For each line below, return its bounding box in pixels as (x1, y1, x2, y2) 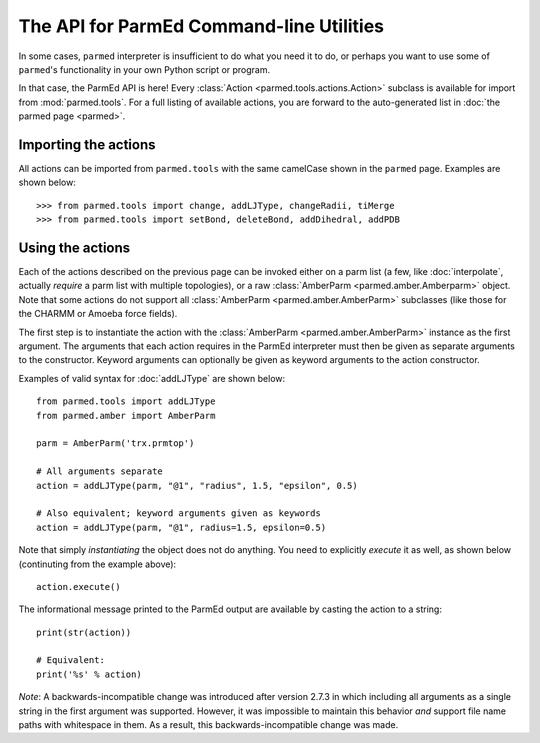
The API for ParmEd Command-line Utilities (18, 15, 385, 37)
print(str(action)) (36, 626, 132, 638)
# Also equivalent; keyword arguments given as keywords (36, 508, 322, 519)
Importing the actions (18, 136, 156, 153)
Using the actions (18, 240, 131, 256)
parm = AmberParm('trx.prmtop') (36, 438, 195, 449)
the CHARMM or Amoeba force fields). (18, 308, 178, 320)
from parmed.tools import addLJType (36, 396, 216, 407)
